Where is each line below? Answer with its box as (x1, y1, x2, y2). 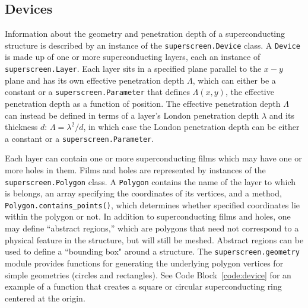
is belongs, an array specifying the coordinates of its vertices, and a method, (5, 187, 282, 199)
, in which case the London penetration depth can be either (83, 120, 300, 133)
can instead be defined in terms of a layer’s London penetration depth (5, 109, 259, 121)
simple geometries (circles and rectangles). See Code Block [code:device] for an (5, 268, 291, 281)
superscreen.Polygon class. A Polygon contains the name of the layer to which (5, 175, 296, 188)
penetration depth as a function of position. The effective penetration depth (5, 97, 281, 109)
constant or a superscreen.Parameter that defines (5, 85, 190, 98)
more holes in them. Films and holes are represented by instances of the (5, 163, 266, 176)
